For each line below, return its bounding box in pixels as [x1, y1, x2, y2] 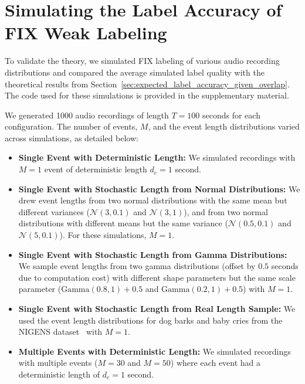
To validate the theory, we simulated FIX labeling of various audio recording [5, 55, 280, 67]
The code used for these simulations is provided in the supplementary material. [5, 89, 289, 101]
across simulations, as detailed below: [5, 131, 138, 144]
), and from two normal [184, 205, 268, 218]
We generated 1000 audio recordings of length [5, 108, 169, 121]
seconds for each [202, 108, 260, 121]
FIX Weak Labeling [5, 21, 167, 45]
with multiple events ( [18, 356, 98, 369]
